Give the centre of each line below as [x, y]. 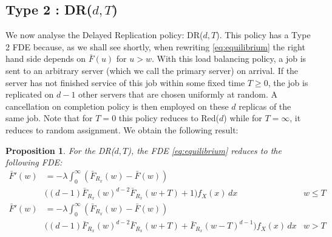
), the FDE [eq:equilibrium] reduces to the [205, 150]
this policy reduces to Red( [169, 118]
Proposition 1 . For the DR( [60, 150]
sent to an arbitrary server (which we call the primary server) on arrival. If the [152, 70]
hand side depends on [46, 58]
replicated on [30, 94]
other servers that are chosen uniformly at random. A [178, 94]
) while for [243, 118]
